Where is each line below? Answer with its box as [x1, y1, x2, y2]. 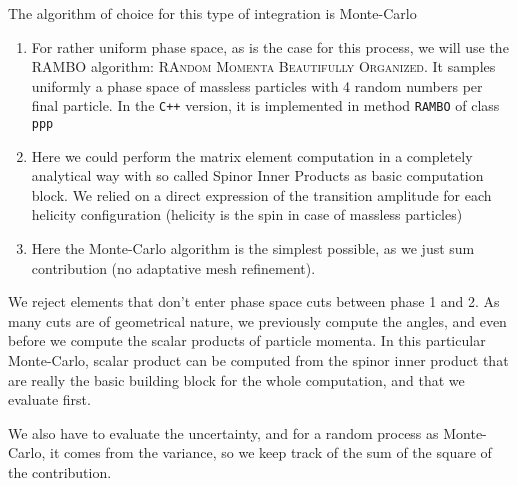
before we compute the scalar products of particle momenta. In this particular [8, 330, 486, 351]
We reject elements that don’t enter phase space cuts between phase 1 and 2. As [8, 291, 500, 312]
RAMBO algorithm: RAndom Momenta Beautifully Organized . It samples [31, 56, 496, 77]
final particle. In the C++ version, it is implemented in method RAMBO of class [31, 95, 500, 116]
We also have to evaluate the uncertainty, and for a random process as [8, 422, 439, 443]
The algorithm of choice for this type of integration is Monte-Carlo [8, 3, 417, 23]
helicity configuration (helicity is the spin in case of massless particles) [31, 204, 463, 225]
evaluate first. [8, 389, 91, 410]
